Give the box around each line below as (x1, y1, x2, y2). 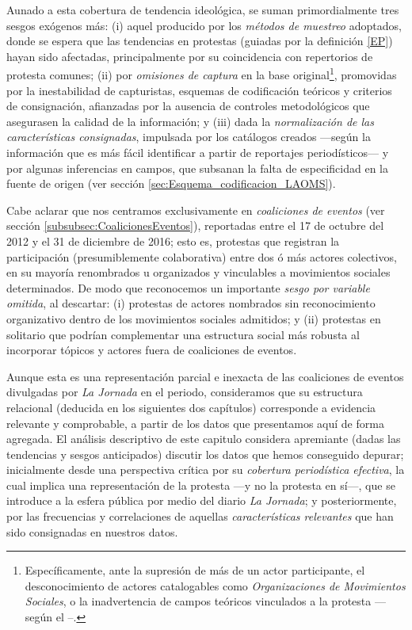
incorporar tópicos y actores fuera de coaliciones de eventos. (6, 342, 297, 358)
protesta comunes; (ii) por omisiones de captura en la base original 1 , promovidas (6, 64, 397, 83)
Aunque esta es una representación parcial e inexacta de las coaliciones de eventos (6, 368, 404, 384)
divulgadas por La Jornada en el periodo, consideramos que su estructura (6, 384, 363, 400)
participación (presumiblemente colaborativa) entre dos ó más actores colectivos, (6, 248, 397, 265)
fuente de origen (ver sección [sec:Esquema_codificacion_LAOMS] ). (6, 175, 336, 192)
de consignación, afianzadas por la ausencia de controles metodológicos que (6, 97, 370, 114)
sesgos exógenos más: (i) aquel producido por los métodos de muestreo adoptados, (6, 17, 402, 33)
